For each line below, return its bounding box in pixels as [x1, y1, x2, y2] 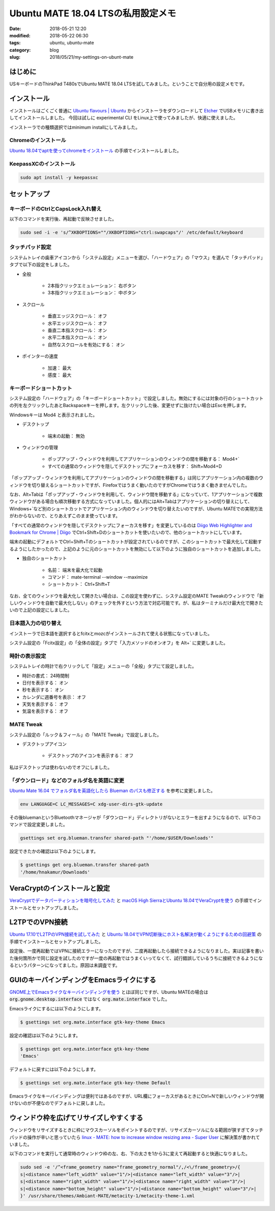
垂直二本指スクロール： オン [47, 327, 107, 333]
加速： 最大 [47, 365, 71, 371]
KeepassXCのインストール [9, 160, 76, 167]
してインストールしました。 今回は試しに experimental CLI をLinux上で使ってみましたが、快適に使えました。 [9, 115, 238, 121]
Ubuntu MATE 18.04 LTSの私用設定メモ [9, 8, 177, 19]
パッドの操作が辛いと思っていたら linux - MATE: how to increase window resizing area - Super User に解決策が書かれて [9, 1134, 260, 1140]
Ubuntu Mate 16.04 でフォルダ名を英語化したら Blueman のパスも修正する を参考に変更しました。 [9, 787, 215, 794]
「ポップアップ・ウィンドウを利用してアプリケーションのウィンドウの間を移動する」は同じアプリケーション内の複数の [9, 475, 259, 481]
